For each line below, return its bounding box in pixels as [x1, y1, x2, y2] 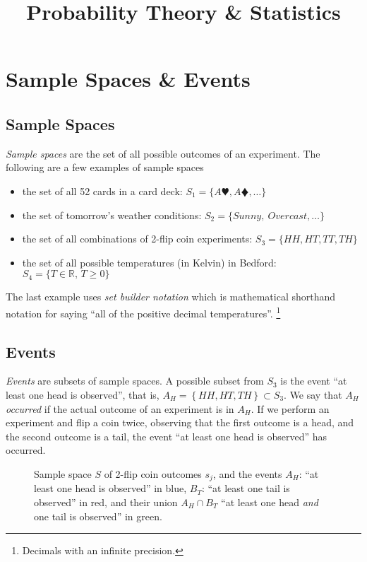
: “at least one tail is [201, 481, 290, 496]
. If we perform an [251, 401, 330, 416]
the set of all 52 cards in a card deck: [22, 183, 183, 198]
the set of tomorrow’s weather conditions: [22, 207, 202, 222]
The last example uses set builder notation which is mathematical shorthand [6, 289, 336, 304]
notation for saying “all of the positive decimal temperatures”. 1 [6, 303, 281, 320]
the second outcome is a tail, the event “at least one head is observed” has [6, 428, 327, 443]
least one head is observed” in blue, [34, 481, 187, 496]
